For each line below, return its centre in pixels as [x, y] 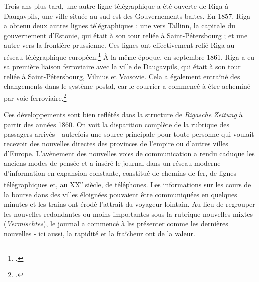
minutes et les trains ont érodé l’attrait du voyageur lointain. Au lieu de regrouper [129, 204]
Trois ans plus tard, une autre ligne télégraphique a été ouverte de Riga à [116, 6]
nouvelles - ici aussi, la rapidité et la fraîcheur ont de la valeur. [100, 233]
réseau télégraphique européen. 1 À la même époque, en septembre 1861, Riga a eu [129, 56]
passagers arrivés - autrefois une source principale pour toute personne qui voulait [129, 134]
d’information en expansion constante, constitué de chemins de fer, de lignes [120, 173]
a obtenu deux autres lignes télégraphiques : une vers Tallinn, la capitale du [120, 26]
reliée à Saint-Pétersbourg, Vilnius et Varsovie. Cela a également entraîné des [122, 76]
